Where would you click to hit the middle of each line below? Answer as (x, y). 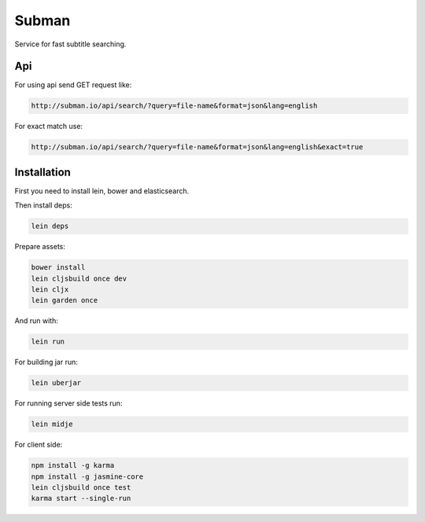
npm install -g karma (73, 465)
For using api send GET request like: (73, 85)
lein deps (50, 226)
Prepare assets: (40, 247)
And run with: (36, 321)
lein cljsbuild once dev (79, 278)
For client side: (39, 445)
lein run (48, 342)
